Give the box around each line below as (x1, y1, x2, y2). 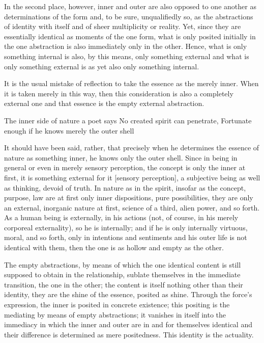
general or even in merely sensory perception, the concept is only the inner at (4, 162, 246, 173)
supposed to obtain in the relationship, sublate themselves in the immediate (4, 269, 241, 280)
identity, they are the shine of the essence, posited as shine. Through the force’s (4, 289, 252, 300)
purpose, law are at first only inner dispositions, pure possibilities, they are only (4, 192, 253, 203)
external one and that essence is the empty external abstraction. (4, 98, 204, 109)
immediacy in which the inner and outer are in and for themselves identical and (4, 319, 252, 330)
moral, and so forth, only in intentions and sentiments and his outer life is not (4, 232, 247, 243)
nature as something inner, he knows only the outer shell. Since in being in (4, 152, 238, 163)
